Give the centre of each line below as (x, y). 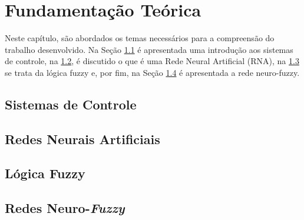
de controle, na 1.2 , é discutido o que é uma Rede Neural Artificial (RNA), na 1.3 (152, 61)
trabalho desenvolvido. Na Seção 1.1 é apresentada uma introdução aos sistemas (149, 49)
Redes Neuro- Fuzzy (65, 208)
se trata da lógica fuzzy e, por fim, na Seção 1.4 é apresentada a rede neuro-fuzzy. (152, 72)
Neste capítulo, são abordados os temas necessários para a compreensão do (140, 38)
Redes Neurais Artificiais (82, 139)
